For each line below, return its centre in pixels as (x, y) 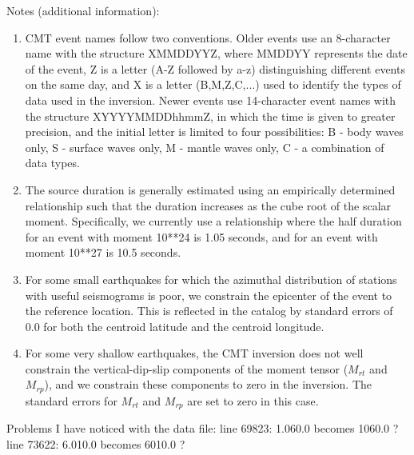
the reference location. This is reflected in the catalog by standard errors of (209, 311)
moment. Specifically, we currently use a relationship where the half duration (213, 221)
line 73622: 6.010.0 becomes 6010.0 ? (96, 443)
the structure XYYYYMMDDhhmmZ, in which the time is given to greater (210, 116)
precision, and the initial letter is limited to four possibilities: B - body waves (214, 132)
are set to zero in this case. (253, 400)
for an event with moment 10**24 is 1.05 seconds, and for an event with (201, 236)
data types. (52, 163)
